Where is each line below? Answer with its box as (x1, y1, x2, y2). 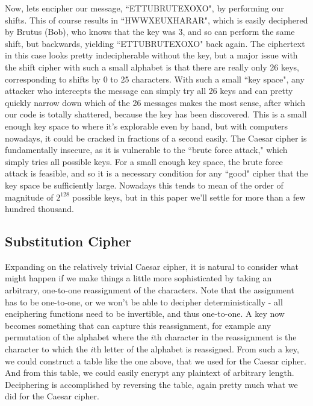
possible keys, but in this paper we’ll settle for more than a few (72, 190, 306, 203)
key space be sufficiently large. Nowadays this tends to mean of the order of (5, 178, 284, 191)
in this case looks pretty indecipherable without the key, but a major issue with (5, 49, 298, 61)
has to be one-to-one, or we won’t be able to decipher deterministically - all (5, 295, 283, 308)
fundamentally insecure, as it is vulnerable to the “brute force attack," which (5, 143, 288, 156)
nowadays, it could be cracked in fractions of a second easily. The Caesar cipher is (5, 131, 307, 144)
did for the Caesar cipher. (5, 390, 99, 402)
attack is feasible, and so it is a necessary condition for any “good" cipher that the (5, 167, 308, 180)
